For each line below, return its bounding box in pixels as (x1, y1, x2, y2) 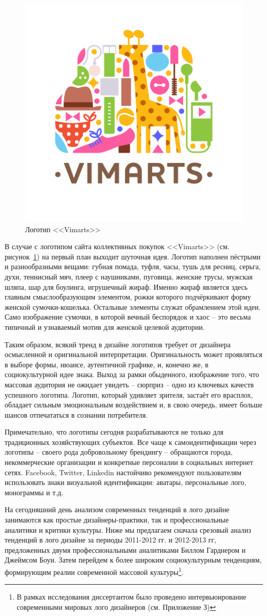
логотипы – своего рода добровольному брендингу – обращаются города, (5, 446, 233, 457)
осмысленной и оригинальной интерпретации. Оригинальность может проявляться (5, 349, 262, 360)
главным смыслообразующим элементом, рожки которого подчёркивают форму (5, 291, 251, 302)
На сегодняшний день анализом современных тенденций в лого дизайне (5, 504, 230, 515)
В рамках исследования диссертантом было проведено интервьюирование (16, 591, 247, 602)
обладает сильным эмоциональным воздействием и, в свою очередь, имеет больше (5, 399, 262, 410)
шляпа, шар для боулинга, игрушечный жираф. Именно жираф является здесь (5, 281, 248, 292)
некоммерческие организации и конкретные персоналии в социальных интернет (5, 457, 253, 468)
